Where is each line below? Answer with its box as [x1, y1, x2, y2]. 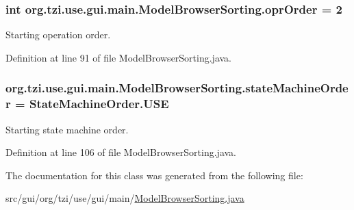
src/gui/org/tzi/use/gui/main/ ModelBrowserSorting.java [5, 191, 244, 205]
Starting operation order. [5, 27, 111, 42]
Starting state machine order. [5, 122, 129, 136]
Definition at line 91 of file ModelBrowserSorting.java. [5, 50, 232, 64]
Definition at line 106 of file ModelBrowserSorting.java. [5, 145, 237, 159]
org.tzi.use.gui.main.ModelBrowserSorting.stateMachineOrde [5, 79, 349, 96]
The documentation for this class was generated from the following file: [5, 168, 303, 182]
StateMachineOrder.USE [29, 95, 169, 112]
